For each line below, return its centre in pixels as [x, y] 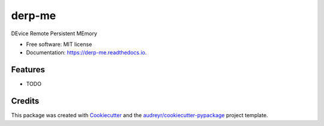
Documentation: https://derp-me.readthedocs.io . [86, 53]
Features [28, 70]
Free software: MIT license [59, 44]
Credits [25, 101]
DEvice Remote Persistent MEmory [54, 33]
